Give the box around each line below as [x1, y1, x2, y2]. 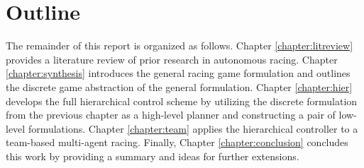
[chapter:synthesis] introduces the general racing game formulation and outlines [6, 66, 351, 80]
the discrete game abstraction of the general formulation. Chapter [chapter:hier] [6, 79, 353, 94]
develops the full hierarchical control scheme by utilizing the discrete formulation [6, 93, 358, 108]
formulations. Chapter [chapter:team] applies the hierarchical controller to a [28, 121, 358, 136]
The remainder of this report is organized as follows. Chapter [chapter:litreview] [6, 38, 353, 53]
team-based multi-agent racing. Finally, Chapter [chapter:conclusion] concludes [6, 135, 348, 150]
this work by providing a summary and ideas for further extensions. [6, 148, 299, 163]
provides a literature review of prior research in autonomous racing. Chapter [6, 52, 338, 66]
